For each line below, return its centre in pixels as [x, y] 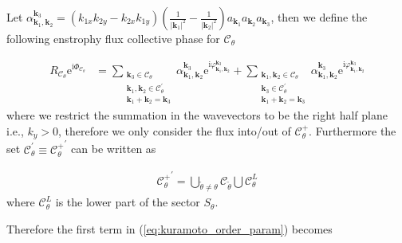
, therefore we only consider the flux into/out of [175, 130]
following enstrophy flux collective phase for [113, 38]
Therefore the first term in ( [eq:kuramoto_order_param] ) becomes [169, 228]
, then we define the [319, 17]
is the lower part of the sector [128, 202]
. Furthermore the [353, 130]
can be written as [114, 149]
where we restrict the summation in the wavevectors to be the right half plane [197, 115]
